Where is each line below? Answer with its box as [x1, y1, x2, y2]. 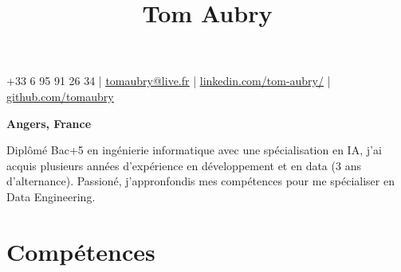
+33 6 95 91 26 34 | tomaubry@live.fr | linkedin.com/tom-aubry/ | [6, 72, 331, 89]
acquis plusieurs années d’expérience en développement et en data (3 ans [6, 157, 361, 173]
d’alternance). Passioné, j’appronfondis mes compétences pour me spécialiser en [6, 173, 395, 189]
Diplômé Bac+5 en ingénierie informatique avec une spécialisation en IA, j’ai [6, 142, 382, 158]
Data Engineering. [6, 188, 96, 204]
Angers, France [6, 115, 92, 131]
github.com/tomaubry [6, 87, 114, 104]
